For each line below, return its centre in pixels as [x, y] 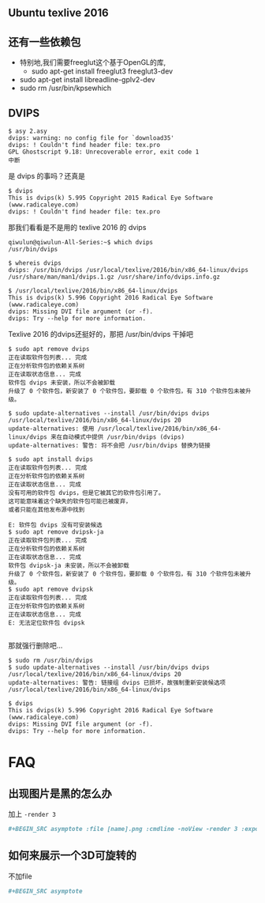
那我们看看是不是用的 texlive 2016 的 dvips [77, 228]
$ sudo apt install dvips [50, 459]
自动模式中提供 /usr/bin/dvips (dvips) [123, 437]
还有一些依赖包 [45, 42]
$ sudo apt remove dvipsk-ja [56, 532]
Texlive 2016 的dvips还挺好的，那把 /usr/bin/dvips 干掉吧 [101, 334]
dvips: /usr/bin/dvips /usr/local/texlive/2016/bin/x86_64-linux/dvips [128, 270]
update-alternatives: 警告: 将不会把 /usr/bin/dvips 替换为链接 [109, 446]
